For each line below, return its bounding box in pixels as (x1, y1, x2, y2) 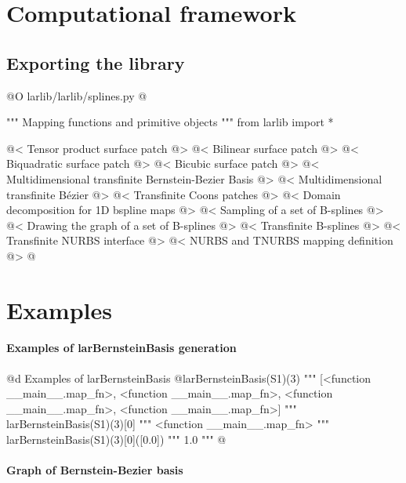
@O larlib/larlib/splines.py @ (6, 87, 147, 103)
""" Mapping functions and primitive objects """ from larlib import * (6, 114, 334, 130)
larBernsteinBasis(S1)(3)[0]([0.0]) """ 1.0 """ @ (6, 431, 227, 448)
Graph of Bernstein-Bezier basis (6, 462, 183, 478)
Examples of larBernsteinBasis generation (6, 340, 237, 356)
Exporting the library (6, 50, 185, 74)
